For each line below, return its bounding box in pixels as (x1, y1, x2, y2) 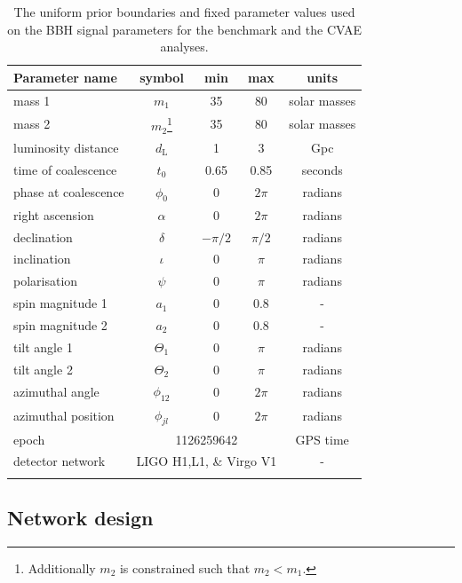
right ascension (13, 205, 94, 224)
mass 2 (13, 114, 51, 133)
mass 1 (13, 91, 51, 109)
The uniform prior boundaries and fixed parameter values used (13, 3, 355, 20)
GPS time (295, 429, 349, 448)
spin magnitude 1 (13, 294, 108, 312)
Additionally (28, 558, 96, 577)
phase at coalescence (13, 183, 124, 201)
